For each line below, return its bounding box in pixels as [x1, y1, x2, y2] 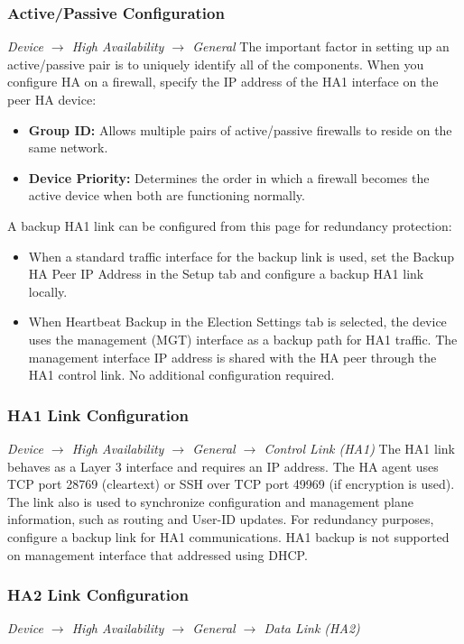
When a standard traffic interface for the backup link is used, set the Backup [28, 246, 455, 265]
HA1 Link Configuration [7, 403, 189, 426]
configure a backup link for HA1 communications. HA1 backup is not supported [7, 527, 450, 546]
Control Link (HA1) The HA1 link [264, 438, 455, 457]
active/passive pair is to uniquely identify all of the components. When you [7, 54, 424, 73]
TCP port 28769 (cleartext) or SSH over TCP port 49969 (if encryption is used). [7, 474, 455, 493]
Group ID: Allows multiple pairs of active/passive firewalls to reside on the [28, 120, 452, 139]
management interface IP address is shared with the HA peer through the [28, 347, 437, 366]
